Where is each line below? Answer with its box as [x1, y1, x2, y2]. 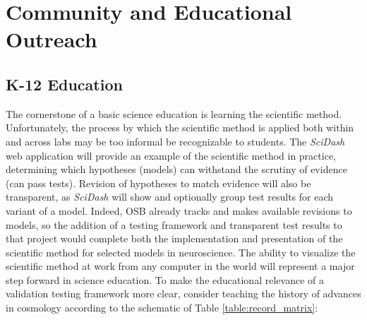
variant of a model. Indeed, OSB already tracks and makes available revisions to [6, 203, 352, 218]
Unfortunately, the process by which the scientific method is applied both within [6, 120, 354, 135]
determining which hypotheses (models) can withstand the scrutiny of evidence [6, 162, 347, 177]
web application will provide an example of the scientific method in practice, [6, 148, 336, 162]
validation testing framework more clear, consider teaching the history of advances [6, 286, 361, 301]
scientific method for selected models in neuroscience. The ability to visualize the [6, 244, 356, 259]
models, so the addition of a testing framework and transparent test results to [6, 217, 342, 232]
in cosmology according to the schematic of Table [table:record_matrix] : [6, 300, 318, 315]
